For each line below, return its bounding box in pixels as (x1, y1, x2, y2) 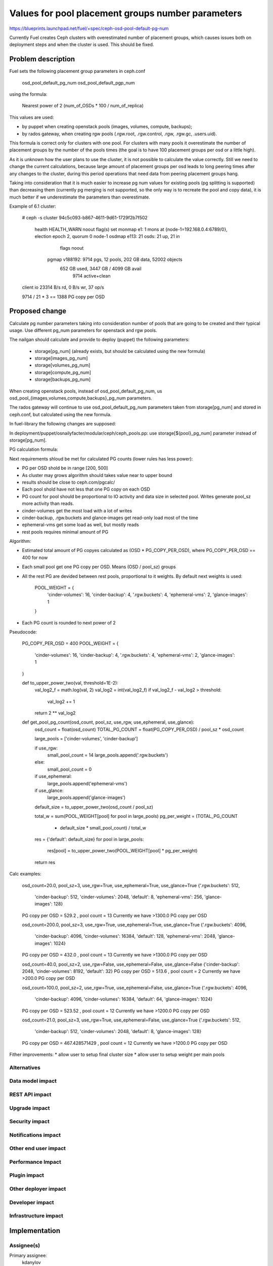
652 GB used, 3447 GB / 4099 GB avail (60, 266, 142, 272)
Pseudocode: (9, 628, 37, 635)
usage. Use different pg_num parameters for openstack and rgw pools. (9, 327, 157, 333)
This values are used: (9, 114, 54, 120)
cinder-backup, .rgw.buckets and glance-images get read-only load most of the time (22, 515, 198, 521)
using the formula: (9, 91, 48, 97)
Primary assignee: (9, 1252, 48, 1258)
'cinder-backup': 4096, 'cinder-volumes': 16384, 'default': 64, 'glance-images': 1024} (34, 996, 213, 1002)
